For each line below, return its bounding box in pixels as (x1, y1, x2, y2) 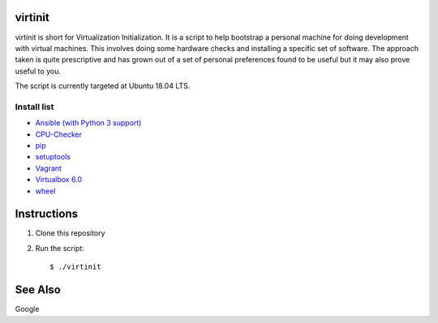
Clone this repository (35, 228, 105, 238)
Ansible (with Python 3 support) (35, 118, 142, 128)
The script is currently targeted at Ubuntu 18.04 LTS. (15, 81, 191, 91)
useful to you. (15, 66, 61, 76)
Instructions (15, 207, 79, 221)
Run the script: (35, 243, 84, 253)
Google (15, 304, 40, 314)
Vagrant (35, 163, 62, 173)
